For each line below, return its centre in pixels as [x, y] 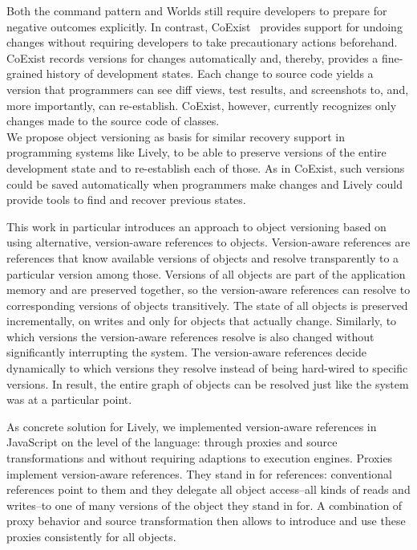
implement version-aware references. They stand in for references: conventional [199, 473]
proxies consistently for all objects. [91, 536]
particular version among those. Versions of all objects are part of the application [206, 273]
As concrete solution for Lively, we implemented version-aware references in [192, 426]
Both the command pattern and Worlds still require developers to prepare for [197, 10]
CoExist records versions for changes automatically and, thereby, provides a [192, 57]
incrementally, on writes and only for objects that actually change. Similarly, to [202, 321]
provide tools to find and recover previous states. [126, 200]
